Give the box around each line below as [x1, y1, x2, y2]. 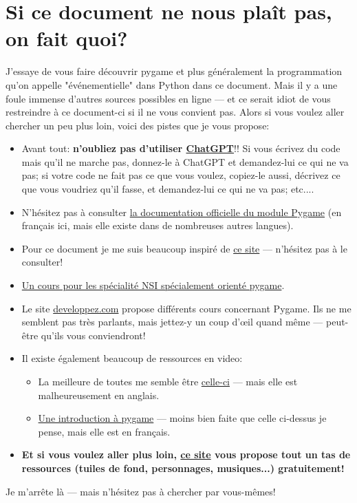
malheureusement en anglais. [38, 387, 160, 402]
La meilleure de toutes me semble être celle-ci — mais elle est [38, 374, 298, 388]
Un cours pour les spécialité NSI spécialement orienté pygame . [21, 278, 285, 292]
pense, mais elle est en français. [38, 424, 171, 438]
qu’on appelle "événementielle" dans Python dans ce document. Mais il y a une [6, 77, 338, 92]
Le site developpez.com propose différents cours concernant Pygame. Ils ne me [21, 301, 351, 315]
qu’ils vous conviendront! [41, 328, 146, 342]
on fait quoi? [6, 24, 128, 52]
